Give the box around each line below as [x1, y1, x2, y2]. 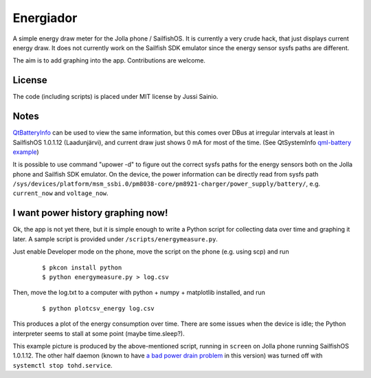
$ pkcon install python [42, 263, 122, 271]
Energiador [12, 10, 78, 25]
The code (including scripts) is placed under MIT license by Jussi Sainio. [12, 93, 218, 101]
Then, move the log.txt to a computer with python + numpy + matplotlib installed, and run [12, 289, 266, 297]
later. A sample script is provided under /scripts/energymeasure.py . [12, 234, 218, 243]
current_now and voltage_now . [12, 189, 109, 197]
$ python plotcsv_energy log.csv [42, 304, 155, 312]
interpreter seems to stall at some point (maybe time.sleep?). [12, 329, 185, 337]
